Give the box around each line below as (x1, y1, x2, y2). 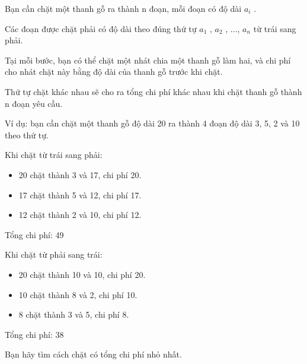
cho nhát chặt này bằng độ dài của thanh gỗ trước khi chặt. (5, 65, 223, 78)
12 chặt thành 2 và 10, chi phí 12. (18, 208, 142, 221)
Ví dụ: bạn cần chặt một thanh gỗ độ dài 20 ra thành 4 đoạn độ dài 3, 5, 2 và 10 (5, 117, 300, 129)
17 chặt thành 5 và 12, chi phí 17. (18, 188, 142, 201)
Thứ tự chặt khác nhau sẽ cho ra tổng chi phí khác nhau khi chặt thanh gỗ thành (5, 85, 302, 97)
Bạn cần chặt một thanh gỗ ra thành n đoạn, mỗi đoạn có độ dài (5, 2, 242, 14)
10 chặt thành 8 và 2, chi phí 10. (18, 288, 137, 300)
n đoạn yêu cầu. (5, 97, 63, 109)
